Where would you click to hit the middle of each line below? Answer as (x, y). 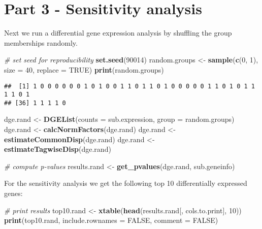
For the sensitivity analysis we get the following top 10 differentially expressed (126, 183)
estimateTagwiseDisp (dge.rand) (58, 149)
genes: (13, 193)
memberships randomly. (41, 42)
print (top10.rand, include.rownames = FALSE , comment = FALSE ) (111, 220)
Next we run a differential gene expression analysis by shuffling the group (118, 33)
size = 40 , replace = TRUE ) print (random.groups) (84, 69)
